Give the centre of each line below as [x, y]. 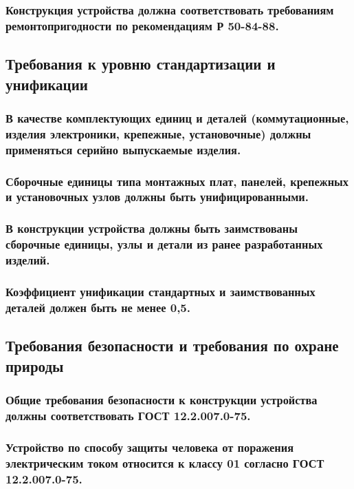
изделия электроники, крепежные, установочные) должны [158, 133]
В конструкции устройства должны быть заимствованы [152, 228]
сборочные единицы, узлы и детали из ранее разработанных [164, 244]
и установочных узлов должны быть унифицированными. [157, 197]
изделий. [28, 260]
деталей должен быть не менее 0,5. [98, 307]
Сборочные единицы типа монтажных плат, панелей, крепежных [177, 181]
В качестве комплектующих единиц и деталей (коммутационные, [177, 117]
